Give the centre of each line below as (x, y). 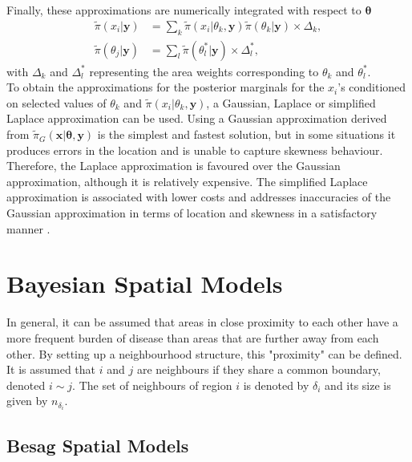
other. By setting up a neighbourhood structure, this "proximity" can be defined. (204, 353)
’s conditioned (372, 87)
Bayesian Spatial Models (145, 284)
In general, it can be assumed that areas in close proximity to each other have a (202, 322)
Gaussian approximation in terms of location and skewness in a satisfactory (192, 213)
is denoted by (276, 385)
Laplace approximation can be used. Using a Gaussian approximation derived (197, 118)
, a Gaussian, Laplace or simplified (291, 102)
